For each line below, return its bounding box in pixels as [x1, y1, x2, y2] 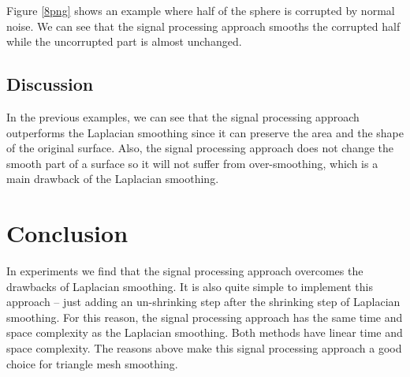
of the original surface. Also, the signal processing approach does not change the [6, 140, 394, 156]
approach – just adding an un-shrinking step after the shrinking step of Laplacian [6, 293, 401, 310]
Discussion [6, 72, 94, 96]
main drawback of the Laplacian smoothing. [6, 170, 219, 187]
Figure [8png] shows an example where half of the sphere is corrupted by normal [6, 2, 395, 18]
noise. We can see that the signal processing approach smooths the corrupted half [6, 17, 401, 34]
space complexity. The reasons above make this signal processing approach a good [6, 340, 402, 356]
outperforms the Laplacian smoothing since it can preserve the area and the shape [6, 124, 404, 140]
